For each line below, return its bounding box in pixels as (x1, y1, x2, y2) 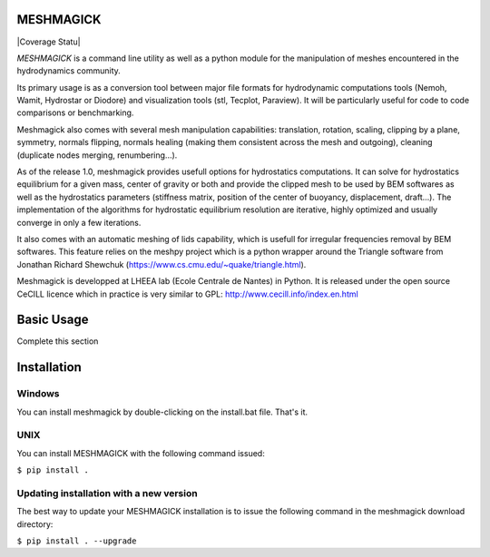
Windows (16, 387, 60, 400)
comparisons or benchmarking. (16, 107, 134, 118)
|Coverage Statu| (16, 36, 81, 47)
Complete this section (16, 336, 99, 347)
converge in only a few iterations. (16, 217, 142, 228)
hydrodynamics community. (16, 65, 122, 76)
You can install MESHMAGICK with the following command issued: (16, 447, 265, 458)
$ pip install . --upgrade (16, 536, 137, 546)
